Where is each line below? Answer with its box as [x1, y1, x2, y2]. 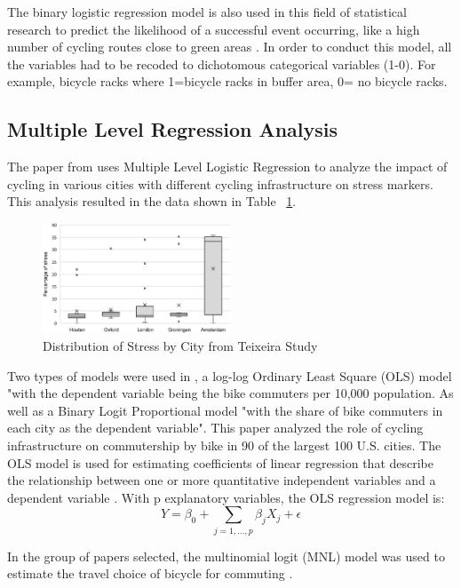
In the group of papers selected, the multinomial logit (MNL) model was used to [7, 546, 445, 565]
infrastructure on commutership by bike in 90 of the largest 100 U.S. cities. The [7, 435, 441, 454]
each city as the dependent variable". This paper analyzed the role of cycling [7, 418, 424, 437]
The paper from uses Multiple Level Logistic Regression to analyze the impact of [7, 157, 448, 176]
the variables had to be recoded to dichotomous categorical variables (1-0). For [7, 54, 436, 73]
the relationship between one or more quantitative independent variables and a [7, 471, 436, 489]
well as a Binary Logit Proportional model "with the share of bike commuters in [7, 401, 443, 419]
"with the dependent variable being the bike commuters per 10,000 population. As [7, 384, 454, 402]
